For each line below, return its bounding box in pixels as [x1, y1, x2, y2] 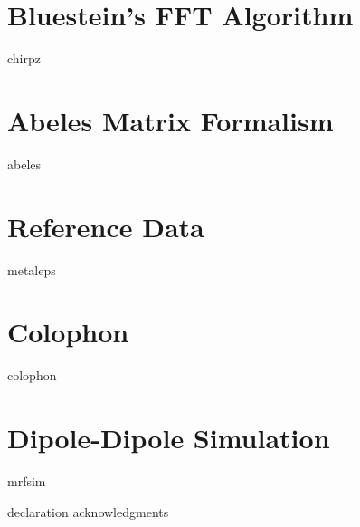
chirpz [7, 49, 41, 68]
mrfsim [7, 472, 46, 490]
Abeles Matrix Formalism [7, 101, 334, 139]
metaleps [7, 260, 56, 279]
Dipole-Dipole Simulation [7, 419, 330, 456]
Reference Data [7, 207, 204, 244]
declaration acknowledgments [7, 502, 169, 521]
